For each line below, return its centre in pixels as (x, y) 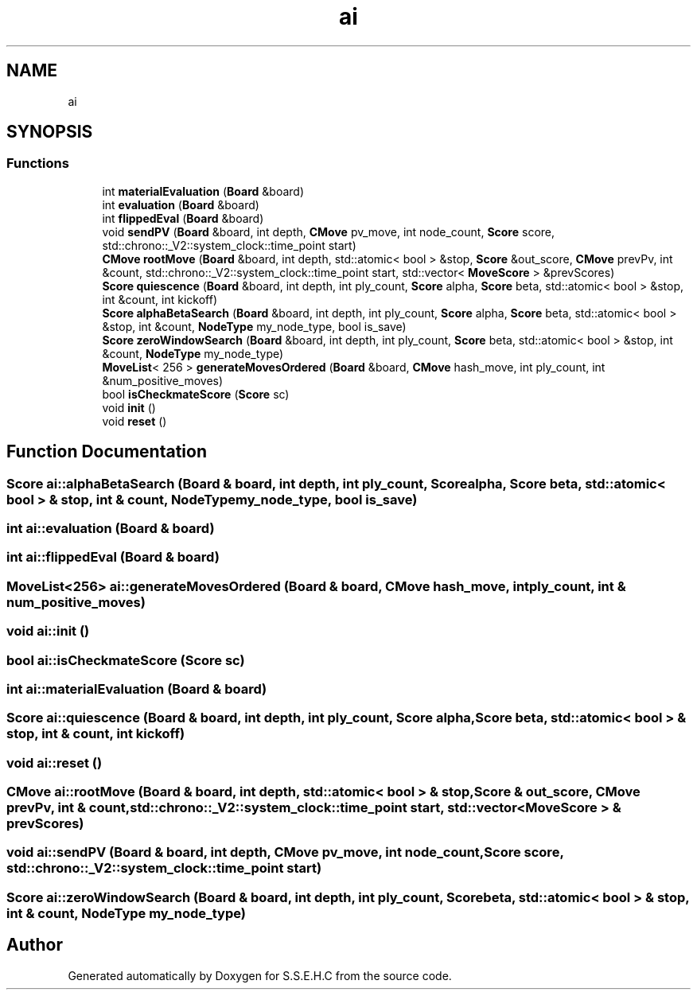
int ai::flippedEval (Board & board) (113, 557)
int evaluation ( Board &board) (181, 204)
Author (35, 945)
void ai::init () (48, 631)
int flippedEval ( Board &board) (183, 218)
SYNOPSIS (50, 132)
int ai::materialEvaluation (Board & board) (137, 689)
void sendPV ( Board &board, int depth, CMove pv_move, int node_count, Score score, (329, 231)
